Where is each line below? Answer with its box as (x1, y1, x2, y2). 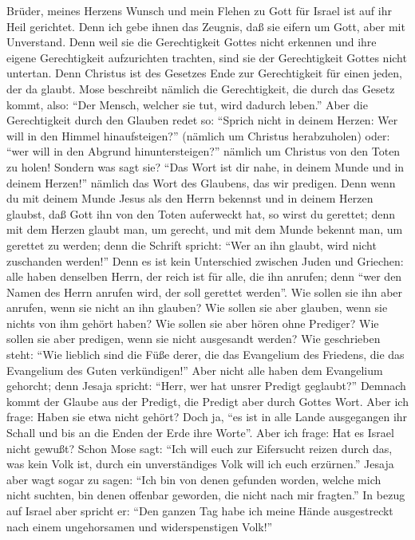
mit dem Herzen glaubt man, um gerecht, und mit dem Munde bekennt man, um (6, 221, 403, 238)
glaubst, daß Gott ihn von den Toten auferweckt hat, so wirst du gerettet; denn (6, 205, 395, 222)
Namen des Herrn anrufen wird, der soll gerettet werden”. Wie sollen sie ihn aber (6, 283, 403, 300)
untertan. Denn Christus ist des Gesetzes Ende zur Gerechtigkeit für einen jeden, (6, 65, 402, 81)
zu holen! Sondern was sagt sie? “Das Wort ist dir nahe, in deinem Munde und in (6, 158, 405, 175)
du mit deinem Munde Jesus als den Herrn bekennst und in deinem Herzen (6, 190, 373, 207)
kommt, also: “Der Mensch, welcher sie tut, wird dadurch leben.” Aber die (6, 96, 368, 112)
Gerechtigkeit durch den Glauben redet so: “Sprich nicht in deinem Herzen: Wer (6, 112, 398, 128)
